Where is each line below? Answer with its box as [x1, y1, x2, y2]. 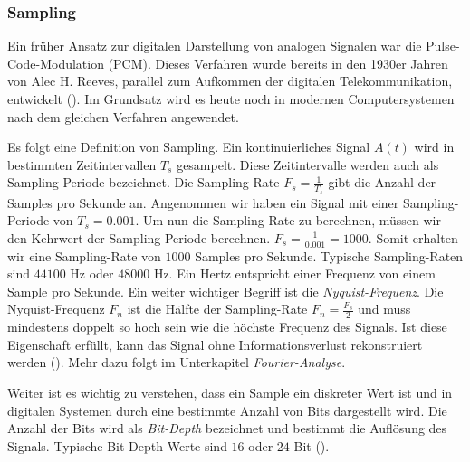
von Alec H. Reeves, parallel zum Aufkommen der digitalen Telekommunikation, [7, 71, 453, 90]
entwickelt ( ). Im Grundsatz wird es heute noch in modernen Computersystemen [7, 90, 455, 108]
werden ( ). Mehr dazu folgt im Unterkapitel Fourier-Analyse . [7, 353, 346, 372]
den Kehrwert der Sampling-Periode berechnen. [7, 228, 271, 247]
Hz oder [70, 264, 114, 283]
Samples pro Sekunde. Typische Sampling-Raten [195, 246, 464, 265]
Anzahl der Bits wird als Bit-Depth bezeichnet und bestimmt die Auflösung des [7, 419, 447, 438]
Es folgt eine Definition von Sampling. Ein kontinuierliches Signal [7, 137, 370, 156]
